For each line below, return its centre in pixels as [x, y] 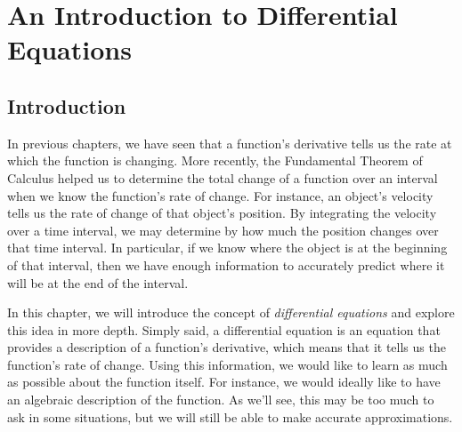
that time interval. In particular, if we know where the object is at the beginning [227, 248]
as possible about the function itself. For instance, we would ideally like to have [224, 382]
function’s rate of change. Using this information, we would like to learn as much [227, 364]
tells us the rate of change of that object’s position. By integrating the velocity [222, 213]
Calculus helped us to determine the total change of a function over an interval [223, 177]
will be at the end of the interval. [98, 282]
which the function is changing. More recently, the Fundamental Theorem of [215, 160]
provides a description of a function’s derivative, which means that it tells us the [227, 347]
